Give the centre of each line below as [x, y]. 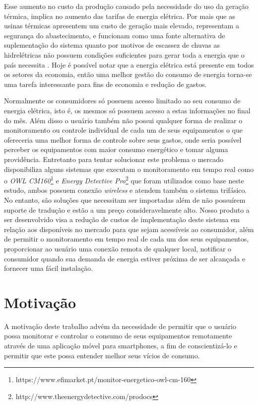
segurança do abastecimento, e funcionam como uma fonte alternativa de [115, 35]
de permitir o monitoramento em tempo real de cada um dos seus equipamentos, [127, 239]
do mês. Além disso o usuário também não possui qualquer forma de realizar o [123, 120]
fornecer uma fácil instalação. [49, 268]
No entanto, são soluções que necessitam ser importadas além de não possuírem [125, 200]
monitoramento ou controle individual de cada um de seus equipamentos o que [123, 130]
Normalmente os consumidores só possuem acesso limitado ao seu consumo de [122, 101]
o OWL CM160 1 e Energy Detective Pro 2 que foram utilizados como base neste [124, 180]
